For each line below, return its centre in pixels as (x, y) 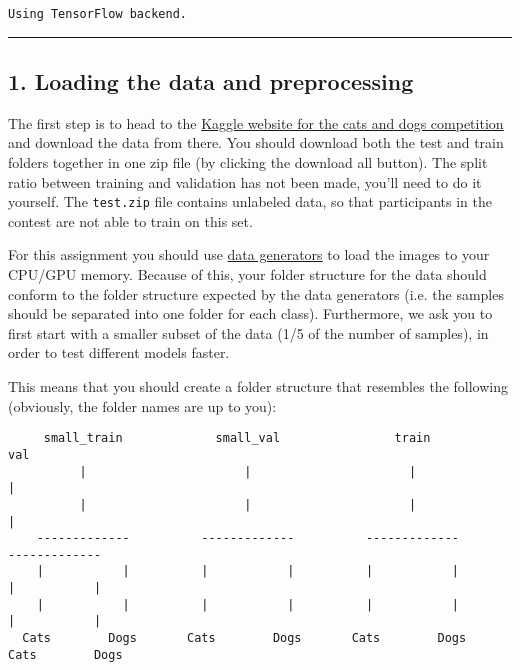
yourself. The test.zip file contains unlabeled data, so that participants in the (250, 201)
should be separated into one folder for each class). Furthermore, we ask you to (250, 313)
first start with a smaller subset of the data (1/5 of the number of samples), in (248, 332)
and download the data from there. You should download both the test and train (256, 142)
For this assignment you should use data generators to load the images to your (249, 254)
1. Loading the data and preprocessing (211, 81)
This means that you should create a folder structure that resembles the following (258, 386)
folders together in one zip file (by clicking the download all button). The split (248, 162)
